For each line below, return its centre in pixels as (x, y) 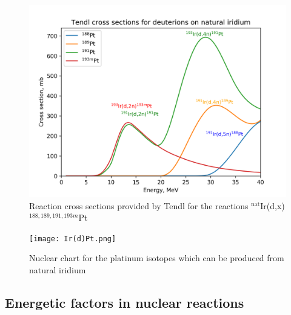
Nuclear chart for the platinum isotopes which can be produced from (157, 258)
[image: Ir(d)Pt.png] (73, 239)
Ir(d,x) (273, 205)
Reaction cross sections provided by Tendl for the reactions (139, 205)
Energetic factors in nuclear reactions (125, 303)
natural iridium (58, 270)
